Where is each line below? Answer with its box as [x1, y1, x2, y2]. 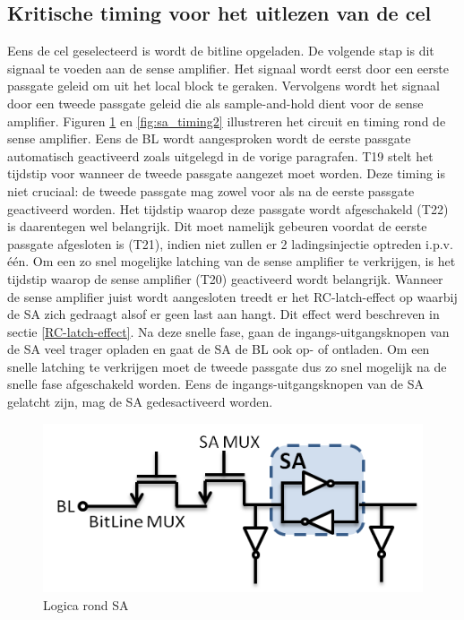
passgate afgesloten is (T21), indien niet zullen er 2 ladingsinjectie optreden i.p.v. [7, 234, 453, 253]
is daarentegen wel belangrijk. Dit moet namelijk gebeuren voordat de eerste [7, 217, 427, 236]
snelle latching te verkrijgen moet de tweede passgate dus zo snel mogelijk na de [7, 357, 447, 375]
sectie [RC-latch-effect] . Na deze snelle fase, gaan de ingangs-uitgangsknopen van [7, 322, 450, 340]
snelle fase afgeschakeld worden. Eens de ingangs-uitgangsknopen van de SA [7, 375, 425, 393]
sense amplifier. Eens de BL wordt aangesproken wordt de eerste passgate [7, 129, 411, 148]
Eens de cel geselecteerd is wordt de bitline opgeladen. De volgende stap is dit [7, 41, 434, 60]
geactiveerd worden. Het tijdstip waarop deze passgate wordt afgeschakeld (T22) [7, 199, 449, 218]
